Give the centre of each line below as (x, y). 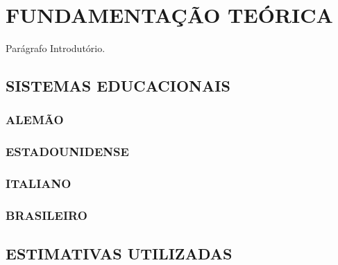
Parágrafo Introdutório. (56, 48)
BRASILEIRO (47, 215)
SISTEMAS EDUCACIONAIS (118, 86)
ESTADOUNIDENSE (67, 152)
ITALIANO (39, 183)
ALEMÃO (35, 120)
